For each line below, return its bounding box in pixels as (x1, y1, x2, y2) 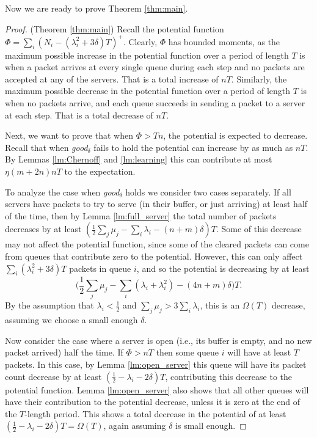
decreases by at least (5, 222, 82, 235)
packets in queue (69, 261, 131, 274)
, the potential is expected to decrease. (163, 129, 308, 142)
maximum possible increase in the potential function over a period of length (5, 48, 289, 61)
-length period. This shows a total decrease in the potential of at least (24, 407, 286, 420)
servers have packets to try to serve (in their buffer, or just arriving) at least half (5, 197, 308, 210)
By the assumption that (5, 299, 94, 312)
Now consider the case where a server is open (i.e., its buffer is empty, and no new (5, 334, 312, 346)
